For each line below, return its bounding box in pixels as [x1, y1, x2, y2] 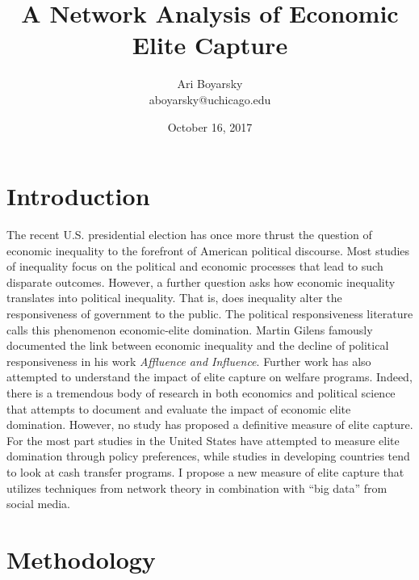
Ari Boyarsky [177, 75, 243, 92]
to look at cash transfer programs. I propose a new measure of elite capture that [6, 463, 404, 480]
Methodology [6, 542, 156, 575]
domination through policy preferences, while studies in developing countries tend [6, 448, 410, 464]
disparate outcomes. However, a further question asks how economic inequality [6, 273, 396, 290]
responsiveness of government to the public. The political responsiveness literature [6, 305, 413, 322]
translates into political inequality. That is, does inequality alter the [6, 289, 342, 306]
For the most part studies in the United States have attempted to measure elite [6, 431, 400, 448]
